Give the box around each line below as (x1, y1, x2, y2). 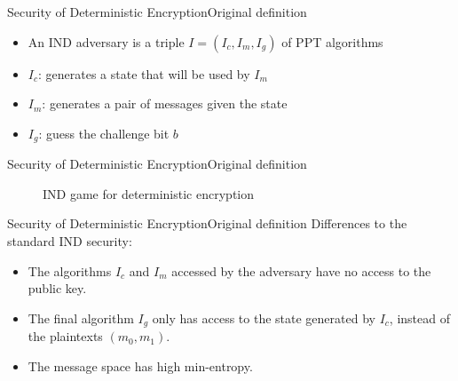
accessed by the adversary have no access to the (171, 261, 431, 280)
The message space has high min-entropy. (28, 356, 253, 375)
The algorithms (28, 261, 112, 280)
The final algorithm (28, 308, 134, 327)
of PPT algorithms (281, 32, 383, 51)
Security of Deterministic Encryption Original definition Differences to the (7, 214, 407, 233)
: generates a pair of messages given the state (42, 94, 288, 113)
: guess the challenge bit (38, 123, 170, 142)
